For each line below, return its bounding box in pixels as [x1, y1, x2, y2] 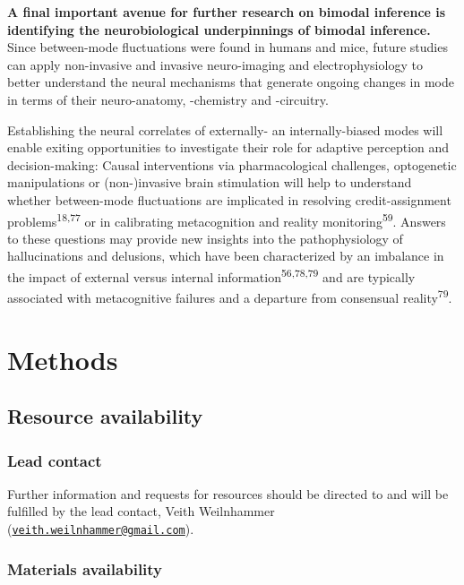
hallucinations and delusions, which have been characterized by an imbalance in [7, 246, 444, 265]
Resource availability [7, 402, 203, 430]
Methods [7, 340, 118, 377]
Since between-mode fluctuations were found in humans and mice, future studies [7, 38, 448, 56]
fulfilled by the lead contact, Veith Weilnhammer [7, 502, 275, 520]
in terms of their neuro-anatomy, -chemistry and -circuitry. [7, 90, 329, 108]
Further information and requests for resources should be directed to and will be [7, 484, 449, 503]
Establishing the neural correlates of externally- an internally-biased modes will [7, 120, 443, 139]
